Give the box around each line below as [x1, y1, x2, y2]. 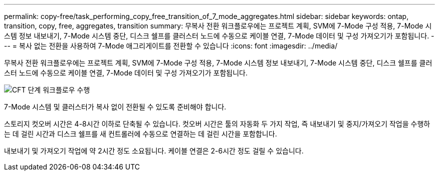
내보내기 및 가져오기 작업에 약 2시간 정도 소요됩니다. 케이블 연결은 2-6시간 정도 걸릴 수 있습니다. [4, 146, 304, 155]
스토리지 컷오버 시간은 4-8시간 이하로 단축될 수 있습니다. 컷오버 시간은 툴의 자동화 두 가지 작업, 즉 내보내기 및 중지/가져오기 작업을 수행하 [4, 119, 430, 128]
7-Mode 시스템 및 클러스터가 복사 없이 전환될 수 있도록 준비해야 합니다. [4, 102, 227, 111]
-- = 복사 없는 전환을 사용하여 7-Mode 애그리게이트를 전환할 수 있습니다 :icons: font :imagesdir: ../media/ [4, 41, 338, 50]
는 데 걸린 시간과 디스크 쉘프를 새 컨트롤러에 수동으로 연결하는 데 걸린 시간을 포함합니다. [4, 129, 277, 138]
